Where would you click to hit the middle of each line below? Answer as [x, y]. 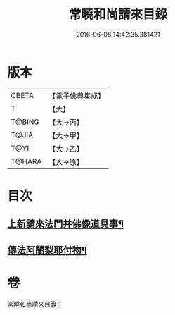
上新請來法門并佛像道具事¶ [66, 224]
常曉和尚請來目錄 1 [34, 304]
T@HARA [26, 161]
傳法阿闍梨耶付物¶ [47, 250]
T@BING [25, 122]
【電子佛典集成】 [77, 96]
